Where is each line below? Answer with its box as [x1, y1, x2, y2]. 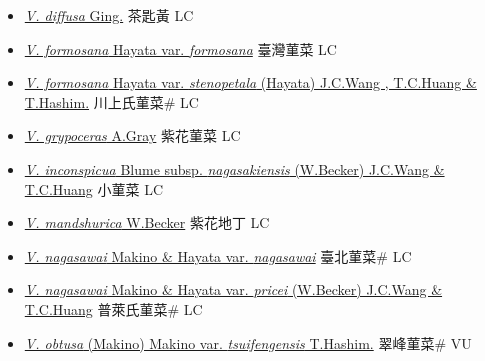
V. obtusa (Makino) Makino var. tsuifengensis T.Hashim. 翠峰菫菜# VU [24, 332, 472, 353]
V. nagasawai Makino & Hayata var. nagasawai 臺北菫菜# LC [24, 245, 412, 266]
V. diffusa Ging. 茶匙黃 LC [24, 5, 194, 25]
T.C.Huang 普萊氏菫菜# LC [24, 298, 203, 319]
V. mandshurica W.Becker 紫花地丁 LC [24, 212, 270, 233]
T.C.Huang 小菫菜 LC [24, 178, 164, 199]
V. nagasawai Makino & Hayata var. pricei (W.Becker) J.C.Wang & [24, 279, 443, 300]
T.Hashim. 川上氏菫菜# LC [24, 91, 199, 112]
